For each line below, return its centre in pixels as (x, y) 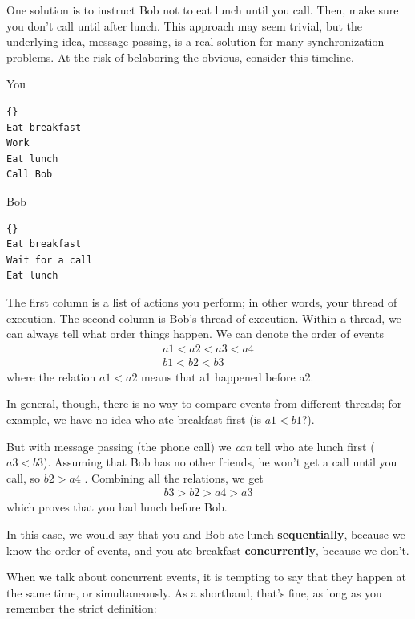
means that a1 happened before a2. (228, 376)
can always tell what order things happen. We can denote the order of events (195, 334)
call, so (24, 477)
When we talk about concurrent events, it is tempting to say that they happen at (206, 577)
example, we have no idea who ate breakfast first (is (134, 419)
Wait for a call (50, 260)
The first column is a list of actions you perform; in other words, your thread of (202, 301)
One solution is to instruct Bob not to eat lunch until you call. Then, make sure (203, 10)
